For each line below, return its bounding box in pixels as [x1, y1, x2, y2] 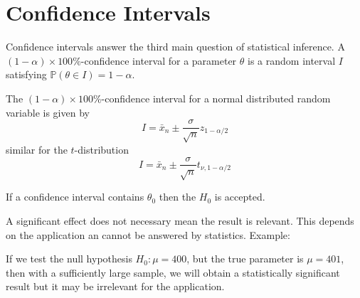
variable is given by [6, 105, 90, 119]
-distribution [74, 142, 129, 156]
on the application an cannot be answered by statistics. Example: [6, 227, 290, 242]
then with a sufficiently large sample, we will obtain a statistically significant [6, 265, 340, 280]
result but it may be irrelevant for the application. [6, 279, 225, 294]
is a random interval [248, 53, 336, 68]
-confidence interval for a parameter [80, 53, 237, 68]
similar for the [6, 142, 68, 156]
